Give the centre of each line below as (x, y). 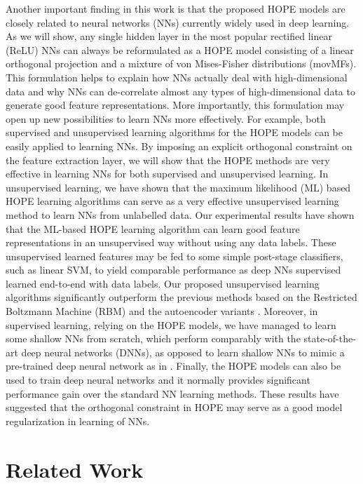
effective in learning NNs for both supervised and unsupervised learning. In (167, 174)
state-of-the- (330, 338)
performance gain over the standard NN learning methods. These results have (172, 393)
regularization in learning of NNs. (78, 421)
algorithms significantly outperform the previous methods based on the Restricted (181, 297)
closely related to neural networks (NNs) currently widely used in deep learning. (178, 22)
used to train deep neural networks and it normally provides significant (158, 380)
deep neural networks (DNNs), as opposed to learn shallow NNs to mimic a (183, 352)
